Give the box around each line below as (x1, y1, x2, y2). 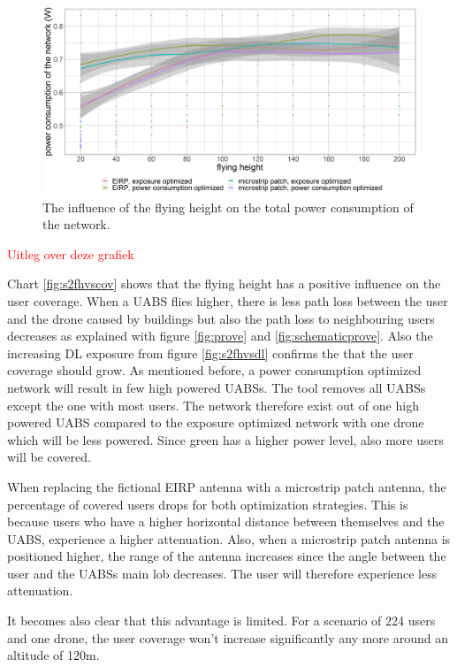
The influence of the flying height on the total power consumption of (42, 197, 414, 216)
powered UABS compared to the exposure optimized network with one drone (7, 413, 424, 432)
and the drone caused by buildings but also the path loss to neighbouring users (7, 309, 435, 327)
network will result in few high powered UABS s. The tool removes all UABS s (7, 378, 426, 396)
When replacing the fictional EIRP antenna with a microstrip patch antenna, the (7, 477, 446, 495)
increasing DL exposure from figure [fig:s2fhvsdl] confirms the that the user (7, 343, 414, 362)
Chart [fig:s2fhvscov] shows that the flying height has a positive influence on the (7, 274, 441, 293)
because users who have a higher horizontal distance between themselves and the (7, 512, 445, 531)
